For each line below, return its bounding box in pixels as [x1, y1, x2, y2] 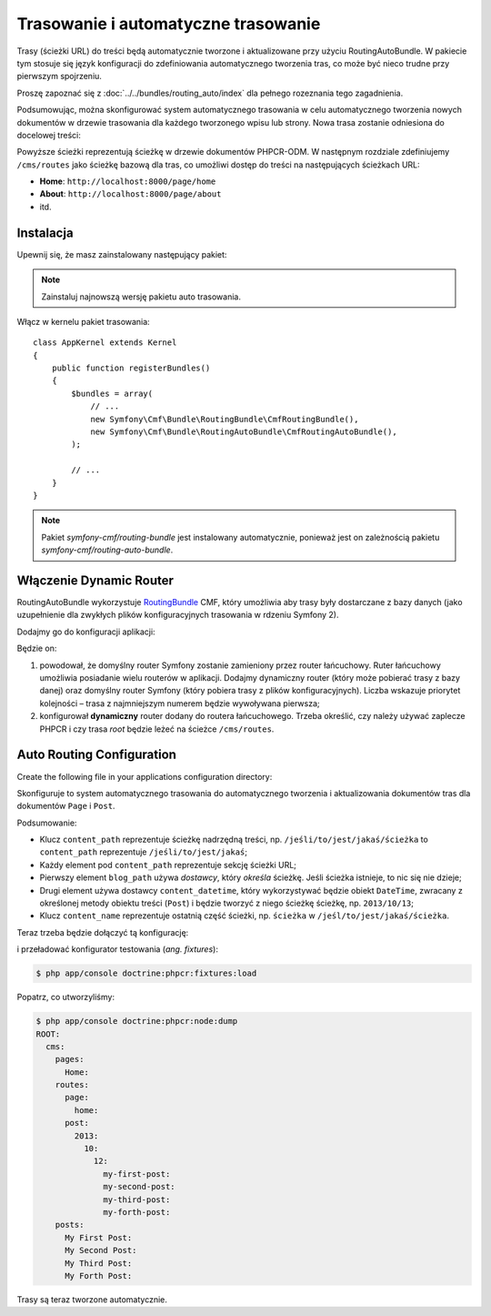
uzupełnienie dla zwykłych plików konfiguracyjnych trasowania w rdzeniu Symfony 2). [16, 610, 339, 621]
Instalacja [16, 225, 74, 240]
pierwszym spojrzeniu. [16, 71, 102, 82]
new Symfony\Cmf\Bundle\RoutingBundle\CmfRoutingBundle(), [90, 414, 359, 424]
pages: [55, 1054, 85, 1065]
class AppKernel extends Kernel [33, 338, 177, 348]
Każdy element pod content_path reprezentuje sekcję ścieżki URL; [39, 859, 297, 870]
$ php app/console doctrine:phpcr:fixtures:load [35, 968, 257, 978]
